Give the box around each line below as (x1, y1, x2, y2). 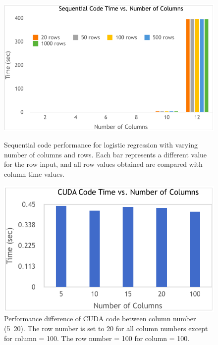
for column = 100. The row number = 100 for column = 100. (4, 333, 190, 343)
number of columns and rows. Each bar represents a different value (4, 149, 207, 159)
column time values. (4, 168, 64, 179)
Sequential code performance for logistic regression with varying (4, 140, 198, 150)
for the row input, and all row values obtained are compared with (4, 159, 203, 169)
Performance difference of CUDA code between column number (4, 313, 196, 324)
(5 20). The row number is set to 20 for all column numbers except (4, 323, 208, 333)
